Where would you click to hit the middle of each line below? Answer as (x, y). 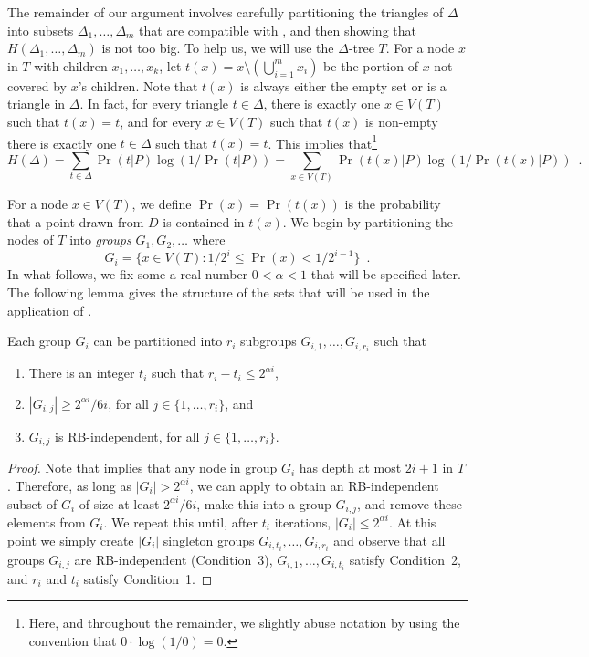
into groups (100, 240)
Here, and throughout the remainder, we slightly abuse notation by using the (244, 623)
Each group (39, 341)
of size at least (119, 503)
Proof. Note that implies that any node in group (142, 468)
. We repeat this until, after (181, 521)
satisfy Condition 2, (405, 559)
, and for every (161, 121)
